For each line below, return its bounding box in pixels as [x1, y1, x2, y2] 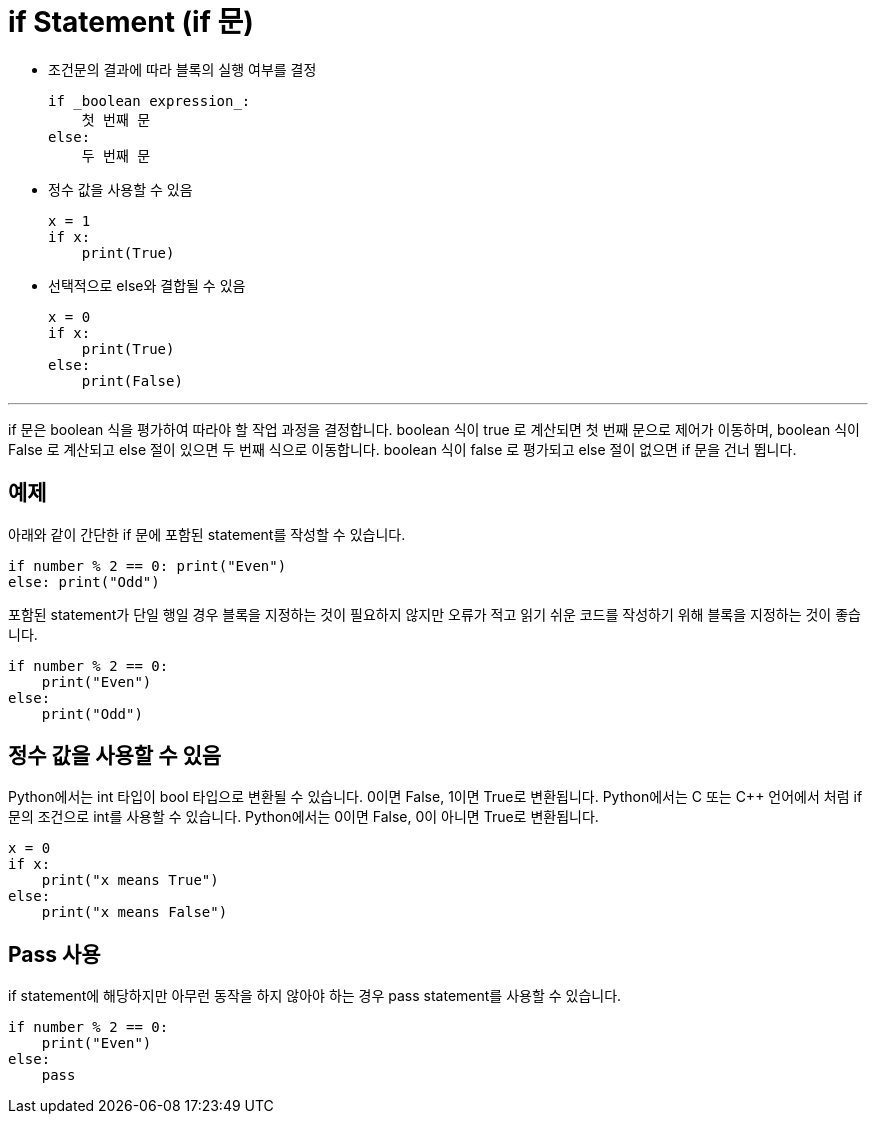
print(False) [81, 372, 183, 389]
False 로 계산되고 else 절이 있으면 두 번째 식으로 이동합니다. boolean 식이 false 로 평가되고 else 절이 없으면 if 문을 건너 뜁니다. [8, 440, 797, 458]
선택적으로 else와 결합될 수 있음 [48, 276, 246, 294]
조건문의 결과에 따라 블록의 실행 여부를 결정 [48, 60, 317, 78]
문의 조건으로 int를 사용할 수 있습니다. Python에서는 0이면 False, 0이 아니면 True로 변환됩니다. [8, 808, 599, 826]
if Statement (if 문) [8, 5, 254, 39]
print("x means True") [41, 872, 219, 889]
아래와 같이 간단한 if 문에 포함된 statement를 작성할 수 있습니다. [8, 525, 406, 543]
